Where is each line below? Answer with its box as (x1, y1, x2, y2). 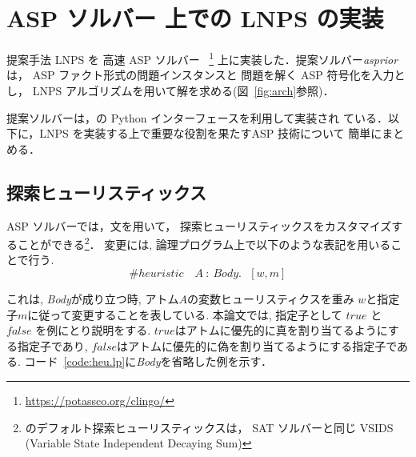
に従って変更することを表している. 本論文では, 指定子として (27, 306, 342, 323)
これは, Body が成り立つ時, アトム (6, 290, 179, 307)
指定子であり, (17, 337, 88, 354)
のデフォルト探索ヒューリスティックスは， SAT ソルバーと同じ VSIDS (25, 419, 394, 435)
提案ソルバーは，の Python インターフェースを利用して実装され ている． (6, 109, 388, 126)
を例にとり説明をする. (35, 322, 151, 339)
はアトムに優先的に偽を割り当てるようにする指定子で (117, 337, 397, 354)
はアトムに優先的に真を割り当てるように (174, 322, 388, 339)
